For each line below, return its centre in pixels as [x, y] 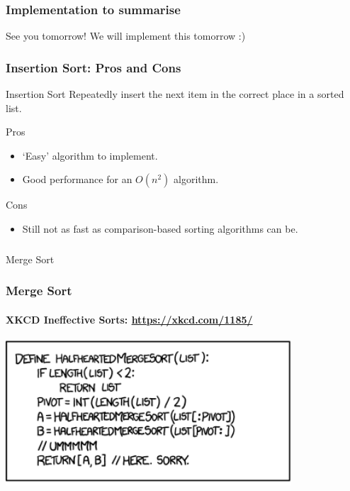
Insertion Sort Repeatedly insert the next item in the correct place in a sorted [175, 94]
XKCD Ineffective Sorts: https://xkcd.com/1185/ [129, 319]
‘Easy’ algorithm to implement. [90, 155]
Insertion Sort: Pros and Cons [94, 67]
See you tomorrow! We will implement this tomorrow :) [126, 36]
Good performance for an [77, 179]
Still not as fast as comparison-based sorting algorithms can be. [160, 228]
